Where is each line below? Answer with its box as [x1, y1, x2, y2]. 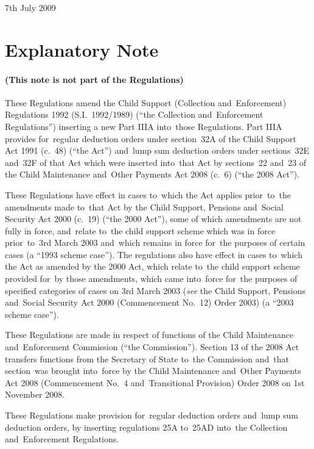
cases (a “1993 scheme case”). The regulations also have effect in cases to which [5, 248, 302, 260]
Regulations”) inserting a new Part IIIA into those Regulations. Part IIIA [5, 120, 282, 132]
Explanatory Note [5, 37, 159, 62]
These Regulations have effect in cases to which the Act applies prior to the [5, 188, 291, 201]
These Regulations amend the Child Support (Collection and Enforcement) [5, 96, 287, 109]
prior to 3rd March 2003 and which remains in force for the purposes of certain [5, 236, 305, 249]
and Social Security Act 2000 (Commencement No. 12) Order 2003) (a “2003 [5, 296, 294, 309]
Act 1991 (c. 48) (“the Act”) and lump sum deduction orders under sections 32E [5, 144, 309, 157]
